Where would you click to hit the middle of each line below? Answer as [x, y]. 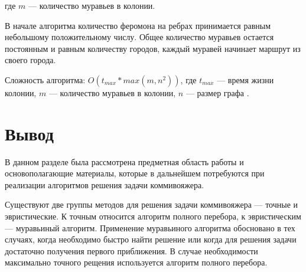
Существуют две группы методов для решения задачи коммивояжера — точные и [152, 204]
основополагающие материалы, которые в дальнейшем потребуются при [135, 173]
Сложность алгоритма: [45, 79]
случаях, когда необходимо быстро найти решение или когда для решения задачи [151, 239]
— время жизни [245, 79]
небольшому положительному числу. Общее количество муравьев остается [139, 37]
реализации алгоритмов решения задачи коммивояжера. [105, 184]
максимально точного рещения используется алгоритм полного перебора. [136, 262]
